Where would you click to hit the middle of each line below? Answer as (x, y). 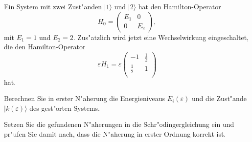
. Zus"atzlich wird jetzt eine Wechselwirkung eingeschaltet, (161, 37)
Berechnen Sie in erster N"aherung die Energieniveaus (85, 98)
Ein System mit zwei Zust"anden (53, 6)
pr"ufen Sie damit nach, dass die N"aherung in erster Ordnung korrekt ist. (115, 134)
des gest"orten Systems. (65, 108)
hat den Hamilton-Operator (180, 6)
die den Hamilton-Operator (45, 47)
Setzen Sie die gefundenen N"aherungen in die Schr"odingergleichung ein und (119, 124)
